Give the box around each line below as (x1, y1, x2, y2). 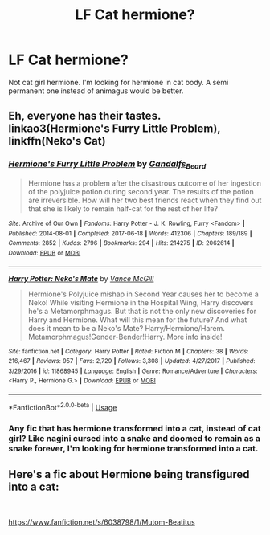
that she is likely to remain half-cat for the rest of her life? (27, 203, 219, 214)
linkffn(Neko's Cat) (8, 134, 106, 148)
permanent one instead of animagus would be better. (8, 86, 184, 96)
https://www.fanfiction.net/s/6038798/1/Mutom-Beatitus (8, 517, 195, 527)
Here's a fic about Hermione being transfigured (8, 468, 251, 481)
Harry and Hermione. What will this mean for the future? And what (27, 315, 247, 325)
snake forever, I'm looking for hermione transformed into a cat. (8, 443, 259, 454)
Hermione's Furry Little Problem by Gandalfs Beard (8, 158, 207, 171)
